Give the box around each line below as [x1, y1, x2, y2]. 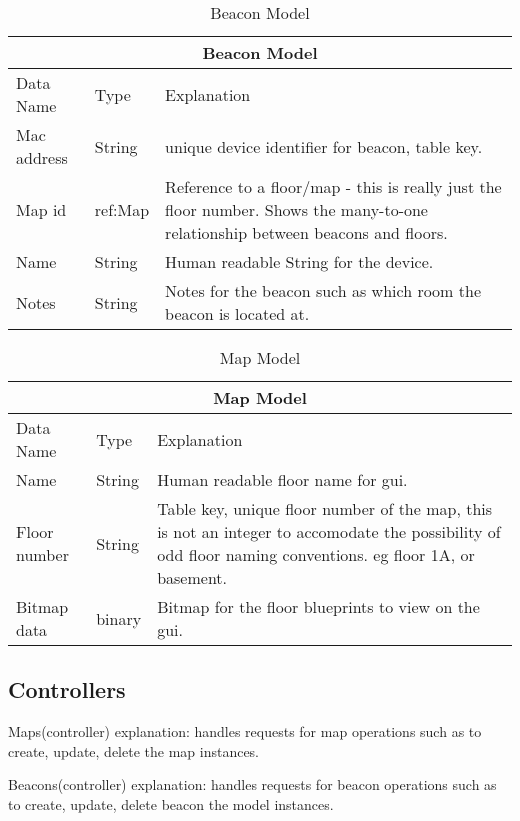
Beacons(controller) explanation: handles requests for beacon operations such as [8, 774, 497, 795]
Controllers [8, 674, 126, 705]
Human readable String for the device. [165, 250, 434, 273]
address [16, 146, 68, 169]
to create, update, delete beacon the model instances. [8, 793, 334, 814]
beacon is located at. [165, 302, 310, 325]
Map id [16, 198, 67, 221]
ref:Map [94, 198, 150, 221]
